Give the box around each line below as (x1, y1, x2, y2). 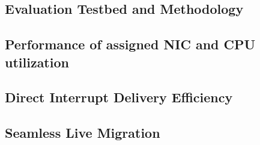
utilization (5, 52, 69, 71)
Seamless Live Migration (5, 123, 160, 142)
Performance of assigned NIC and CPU (5, 35, 256, 54)
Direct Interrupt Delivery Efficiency (5, 88, 233, 106)
